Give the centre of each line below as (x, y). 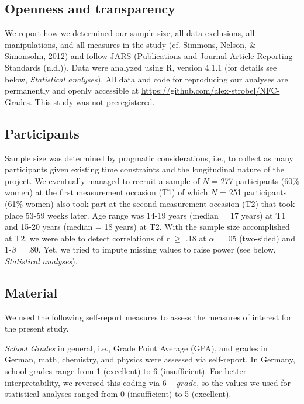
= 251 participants (253, 192)
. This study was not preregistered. (92, 101)
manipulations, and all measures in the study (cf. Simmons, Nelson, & (130, 44)
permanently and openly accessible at (72, 90)
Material (31, 292)
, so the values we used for (244, 382)
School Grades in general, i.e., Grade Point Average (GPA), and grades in (136, 348)
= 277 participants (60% (255, 180)
